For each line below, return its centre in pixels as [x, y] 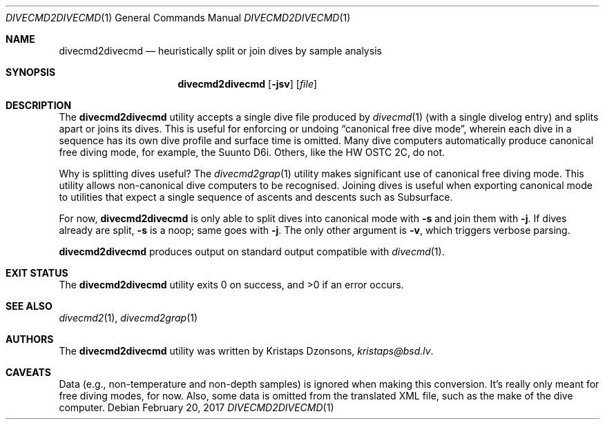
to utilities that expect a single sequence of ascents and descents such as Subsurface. [256, 197]
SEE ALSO [29, 306]
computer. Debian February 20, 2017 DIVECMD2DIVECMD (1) [196, 407]
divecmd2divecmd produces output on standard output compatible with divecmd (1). [252, 251]
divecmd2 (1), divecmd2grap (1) [128, 318]
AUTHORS [30, 339]
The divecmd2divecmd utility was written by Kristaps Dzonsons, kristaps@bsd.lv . [246, 351]
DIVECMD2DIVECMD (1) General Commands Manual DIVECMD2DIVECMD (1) [178, 18]
